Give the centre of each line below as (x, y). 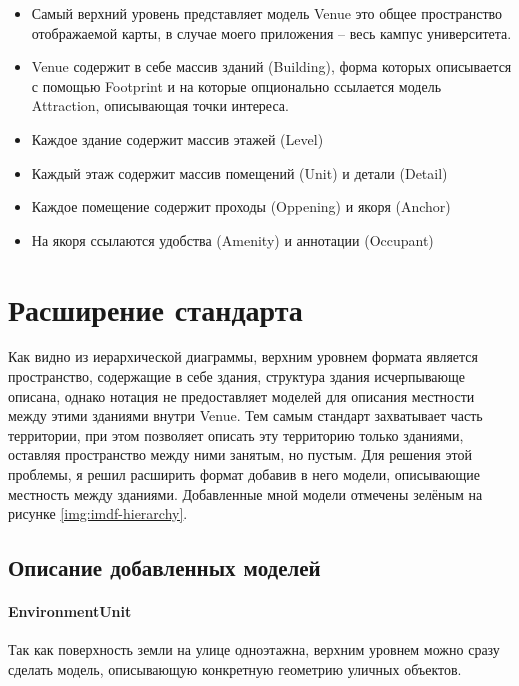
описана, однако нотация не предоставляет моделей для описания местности (241, 395)
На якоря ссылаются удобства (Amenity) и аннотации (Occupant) (232, 239)
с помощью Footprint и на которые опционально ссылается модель (236, 85)
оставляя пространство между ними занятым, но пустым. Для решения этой (240, 454)
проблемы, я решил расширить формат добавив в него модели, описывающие (244, 474)
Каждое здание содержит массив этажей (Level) (177, 138)
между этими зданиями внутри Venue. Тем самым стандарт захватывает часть (245, 415)
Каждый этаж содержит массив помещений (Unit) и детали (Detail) (239, 172)
